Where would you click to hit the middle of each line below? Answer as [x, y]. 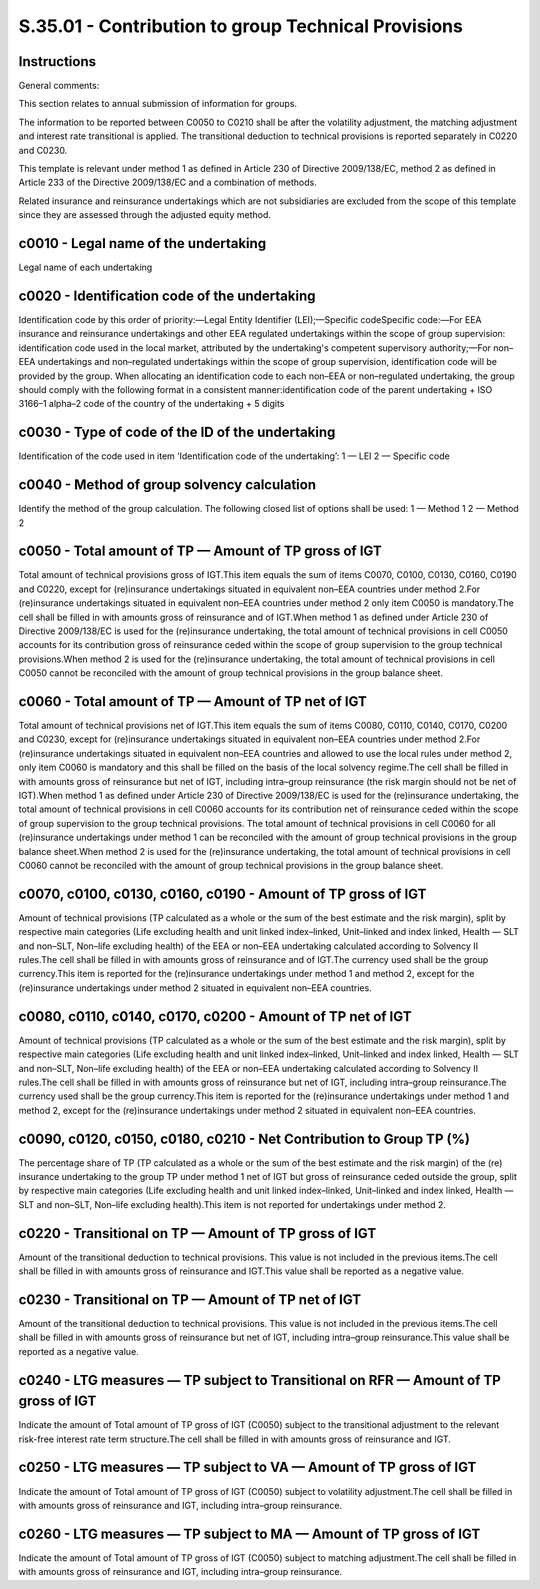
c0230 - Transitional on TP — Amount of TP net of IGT [190, 1299]
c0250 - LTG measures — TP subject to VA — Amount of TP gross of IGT [247, 1467]
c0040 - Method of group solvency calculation [167, 485]
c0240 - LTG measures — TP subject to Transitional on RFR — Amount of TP [260, 1380]
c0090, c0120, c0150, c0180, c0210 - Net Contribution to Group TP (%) [244, 1138]
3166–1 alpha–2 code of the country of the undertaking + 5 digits [151, 404]
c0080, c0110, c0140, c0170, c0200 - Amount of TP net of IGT [215, 1016]
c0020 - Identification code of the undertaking [167, 295]
